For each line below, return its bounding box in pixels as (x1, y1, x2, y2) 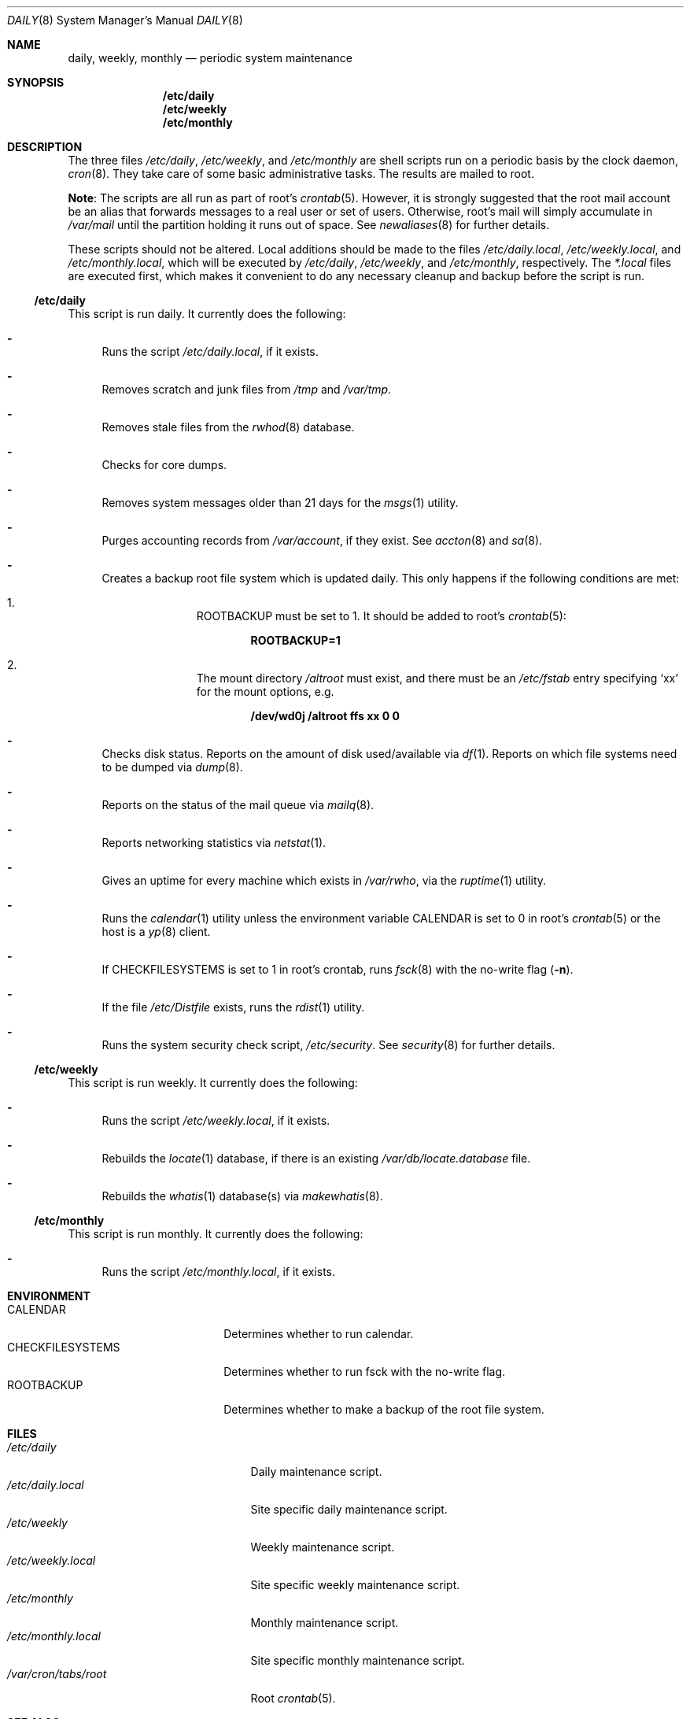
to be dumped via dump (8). (101, 760, 243, 774)
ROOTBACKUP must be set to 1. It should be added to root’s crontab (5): (196, 609, 566, 623)
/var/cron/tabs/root (7, 1667, 107, 1680)
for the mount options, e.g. (196, 685, 334, 698)
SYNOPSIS (7, 76, 65, 89)
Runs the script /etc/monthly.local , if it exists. (101, 1265, 335, 1278)
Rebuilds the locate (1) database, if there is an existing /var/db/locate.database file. (101, 1152, 531, 1165)
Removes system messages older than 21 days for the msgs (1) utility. (101, 496, 459, 509)
